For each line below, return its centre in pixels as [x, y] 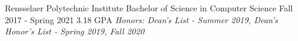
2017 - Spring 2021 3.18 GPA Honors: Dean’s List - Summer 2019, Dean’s [141, 19]
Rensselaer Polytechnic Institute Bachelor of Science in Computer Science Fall [149, 8]
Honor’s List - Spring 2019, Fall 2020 [75, 31]
